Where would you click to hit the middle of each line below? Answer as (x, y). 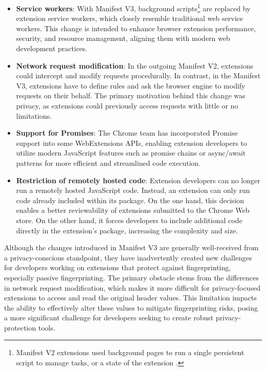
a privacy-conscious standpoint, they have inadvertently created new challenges (128, 257)
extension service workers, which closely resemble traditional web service (129, 18)
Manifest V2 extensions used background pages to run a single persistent (130, 352)
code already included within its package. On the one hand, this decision (130, 200)
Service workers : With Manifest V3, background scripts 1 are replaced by (133, 7)
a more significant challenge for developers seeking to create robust (109, 318)
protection (20, 327)
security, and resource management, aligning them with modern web (123, 38)
